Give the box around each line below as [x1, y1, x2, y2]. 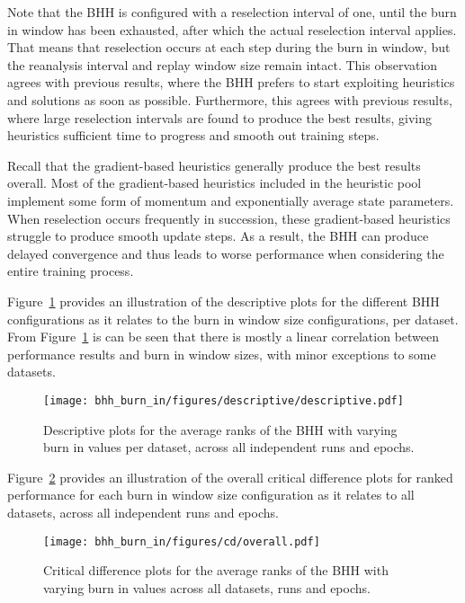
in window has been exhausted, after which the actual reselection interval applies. [7, 20, 457, 39]
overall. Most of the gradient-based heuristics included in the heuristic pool [7, 173, 422, 192]
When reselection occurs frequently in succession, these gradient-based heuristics [7, 208, 451, 227]
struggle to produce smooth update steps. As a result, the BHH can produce [7, 226, 429, 245]
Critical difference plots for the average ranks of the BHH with [43, 561, 389, 580]
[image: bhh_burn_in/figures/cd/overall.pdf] [43, 535, 320, 548]
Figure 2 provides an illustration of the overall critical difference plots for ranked [7, 467, 453, 486]
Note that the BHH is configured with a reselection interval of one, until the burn [7, 3, 457, 21]
